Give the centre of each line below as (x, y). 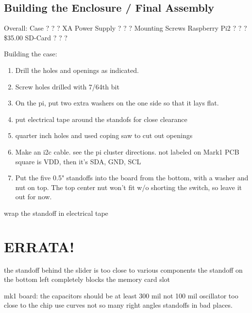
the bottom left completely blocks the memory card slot (87, 279)
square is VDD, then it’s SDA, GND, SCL (78, 161)
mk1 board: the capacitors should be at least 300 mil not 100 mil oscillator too (121, 295)
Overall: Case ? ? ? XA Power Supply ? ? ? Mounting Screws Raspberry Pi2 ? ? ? (126, 28)
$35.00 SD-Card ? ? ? (36, 37)
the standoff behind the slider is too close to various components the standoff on (123, 270)
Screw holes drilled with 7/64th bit (67, 86)
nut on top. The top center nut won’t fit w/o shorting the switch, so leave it (128, 187)
